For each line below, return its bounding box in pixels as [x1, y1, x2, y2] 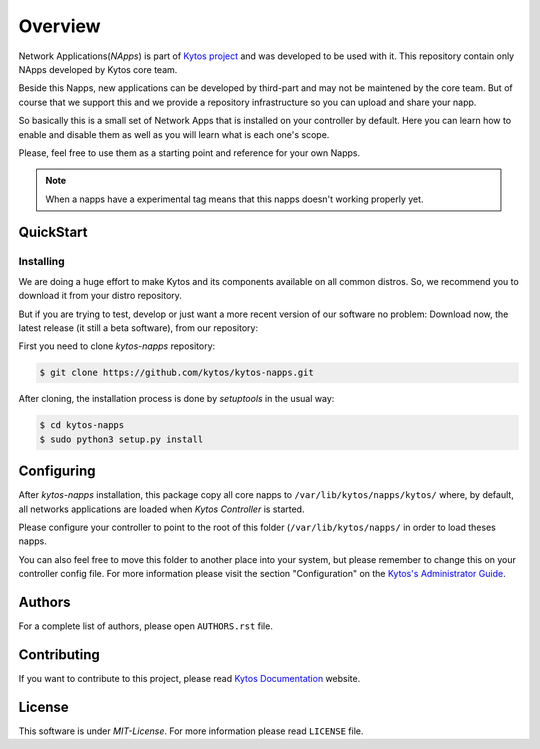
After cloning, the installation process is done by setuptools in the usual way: [18, 393, 335, 405]
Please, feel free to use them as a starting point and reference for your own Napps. [18, 146, 360, 159]
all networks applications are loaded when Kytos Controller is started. [18, 503, 305, 515]
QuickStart [18, 224, 89, 241]
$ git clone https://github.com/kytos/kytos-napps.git [39, 367, 314, 379]
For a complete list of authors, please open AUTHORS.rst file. [18, 620, 274, 632]
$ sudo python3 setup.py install [39, 433, 204, 445]
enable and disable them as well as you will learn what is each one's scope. [18, 128, 330, 140]
